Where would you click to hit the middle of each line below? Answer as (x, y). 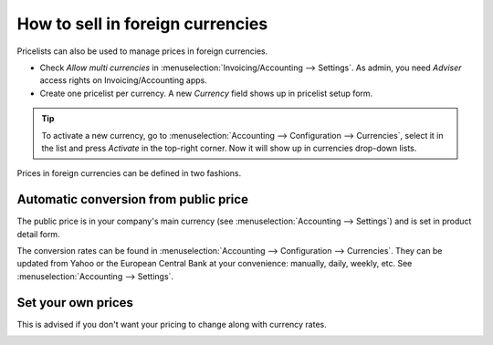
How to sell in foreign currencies (142, 24)
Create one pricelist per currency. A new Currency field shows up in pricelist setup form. (206, 93)
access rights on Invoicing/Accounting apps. (123, 80)
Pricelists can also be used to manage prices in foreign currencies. (142, 51)
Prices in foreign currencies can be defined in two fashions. (129, 173)
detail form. (38, 234)
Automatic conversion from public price (132, 199)
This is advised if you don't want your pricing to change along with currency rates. (172, 324)
